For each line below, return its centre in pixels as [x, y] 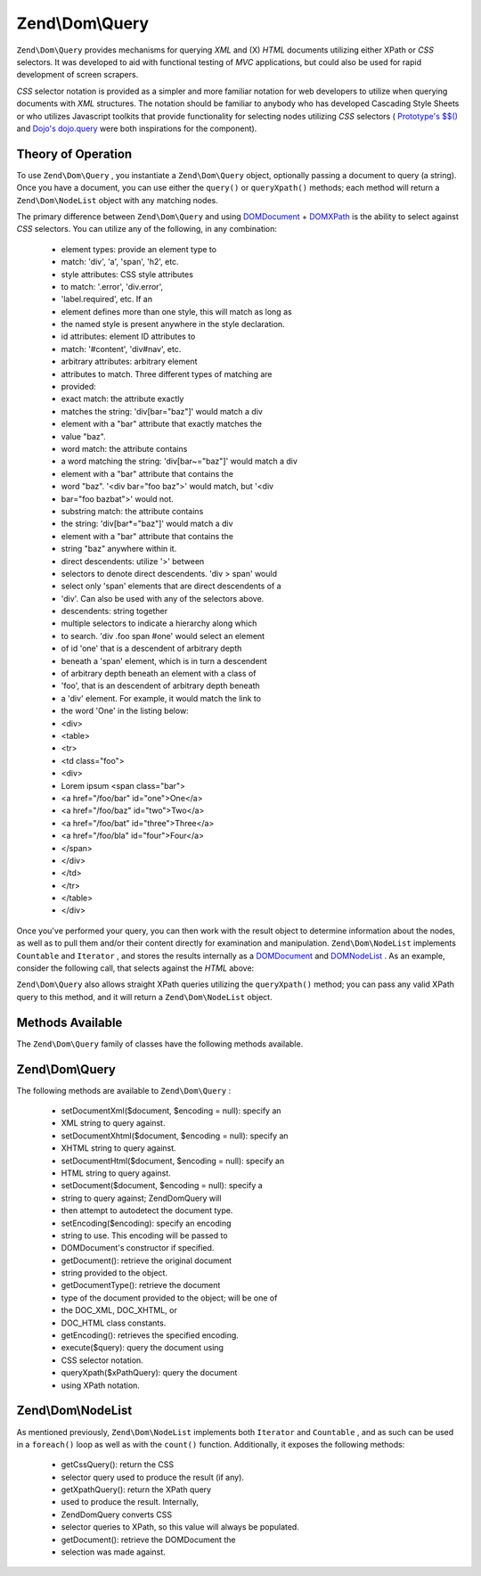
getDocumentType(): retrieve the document [141, 1285]
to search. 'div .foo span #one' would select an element [163, 636]
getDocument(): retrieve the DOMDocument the [148, 1539]
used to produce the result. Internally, [130, 1502]
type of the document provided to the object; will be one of [169, 1298]
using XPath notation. [100, 1385]
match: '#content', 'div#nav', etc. [121, 349]
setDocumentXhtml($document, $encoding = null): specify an [175, 1136]
